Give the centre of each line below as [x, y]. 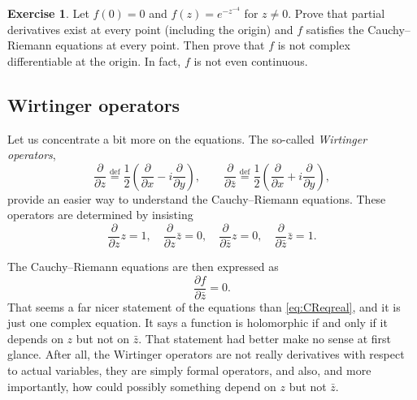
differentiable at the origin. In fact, [94, 60]
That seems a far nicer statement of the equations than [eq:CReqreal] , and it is [204, 306]
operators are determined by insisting [100, 215]
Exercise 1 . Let [48, 13]
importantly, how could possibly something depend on [142, 386]
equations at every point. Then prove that [160, 45]
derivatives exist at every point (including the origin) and [150, 29]
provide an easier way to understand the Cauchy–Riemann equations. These [197, 198]
